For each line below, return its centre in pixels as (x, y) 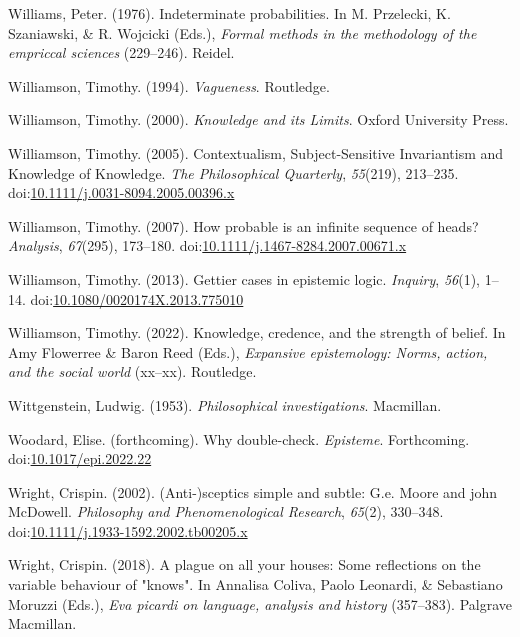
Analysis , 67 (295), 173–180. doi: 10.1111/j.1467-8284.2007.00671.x (207, 245)
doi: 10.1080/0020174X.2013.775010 (137, 298)
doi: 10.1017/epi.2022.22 (80, 458)
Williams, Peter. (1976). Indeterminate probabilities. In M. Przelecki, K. (229, 13)
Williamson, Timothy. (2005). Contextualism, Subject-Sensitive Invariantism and (256, 152)
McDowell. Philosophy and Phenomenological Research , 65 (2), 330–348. (226, 511)
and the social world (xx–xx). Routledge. (132, 371)
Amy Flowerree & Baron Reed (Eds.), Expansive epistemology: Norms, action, (248, 351)
